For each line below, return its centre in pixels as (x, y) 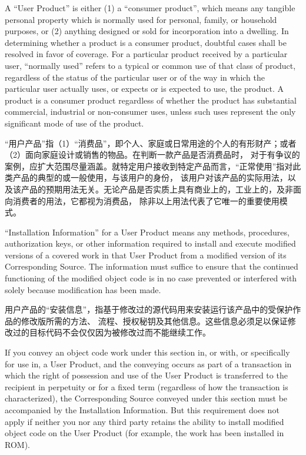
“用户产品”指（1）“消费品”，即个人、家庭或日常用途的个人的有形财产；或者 (151, 143)
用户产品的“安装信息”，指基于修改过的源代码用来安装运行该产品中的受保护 (149, 309)
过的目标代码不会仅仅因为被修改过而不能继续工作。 (112, 332)
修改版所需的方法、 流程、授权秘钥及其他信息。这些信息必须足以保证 (154, 321)
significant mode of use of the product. (74, 123)
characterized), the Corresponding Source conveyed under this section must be (146, 398)
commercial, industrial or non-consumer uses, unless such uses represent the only (150, 112)
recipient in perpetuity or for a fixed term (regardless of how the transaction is (147, 386)
